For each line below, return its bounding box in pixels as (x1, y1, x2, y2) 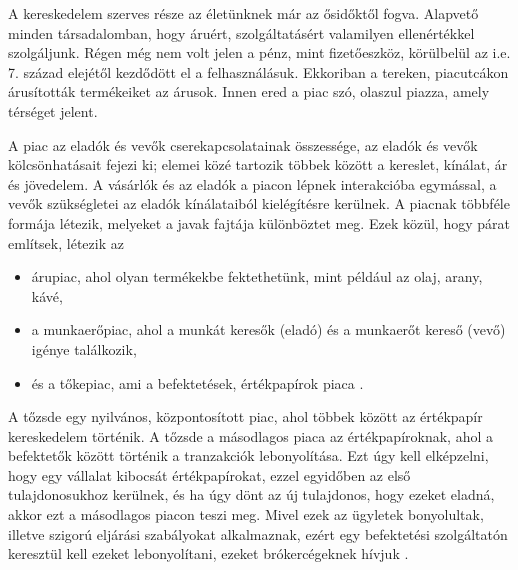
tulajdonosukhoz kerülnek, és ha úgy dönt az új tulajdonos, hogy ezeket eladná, (8, 484, 495, 505)
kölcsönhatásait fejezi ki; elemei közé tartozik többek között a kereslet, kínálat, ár (8, 154, 508, 175)
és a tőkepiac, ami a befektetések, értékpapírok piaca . (31, 372, 364, 393)
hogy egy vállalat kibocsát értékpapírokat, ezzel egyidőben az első (8, 464, 411, 485)
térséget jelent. (8, 100, 98, 121)
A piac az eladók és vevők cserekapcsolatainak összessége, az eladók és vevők (8, 134, 478, 155)
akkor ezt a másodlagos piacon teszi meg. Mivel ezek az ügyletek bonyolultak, (8, 504, 484, 525)
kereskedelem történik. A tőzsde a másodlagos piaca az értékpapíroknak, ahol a (8, 425, 493, 446)
